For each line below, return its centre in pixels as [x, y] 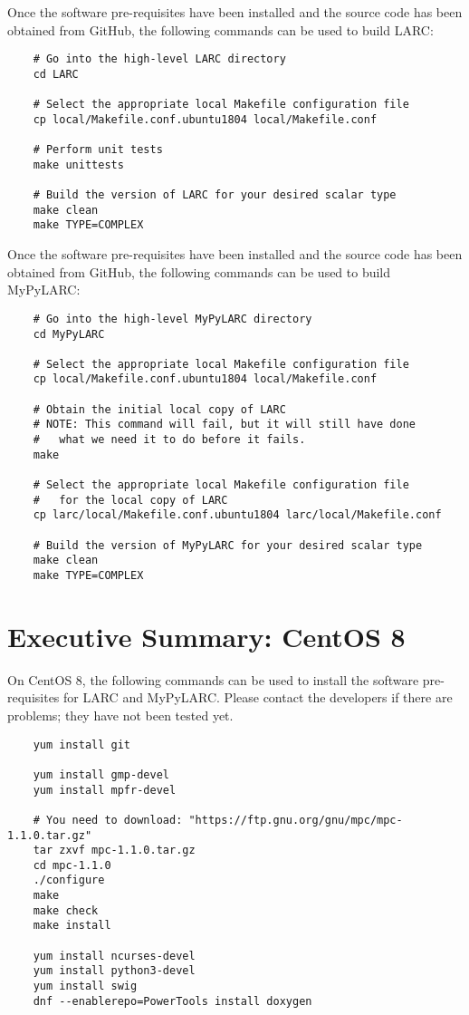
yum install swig [85, 986]
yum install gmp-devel [101, 774]
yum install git [82, 744]
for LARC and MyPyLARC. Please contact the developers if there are [258, 697]
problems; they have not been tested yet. [120, 715]
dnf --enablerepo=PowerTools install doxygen [172, 1001]
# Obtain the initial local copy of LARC [159, 409]
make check [66, 910]
